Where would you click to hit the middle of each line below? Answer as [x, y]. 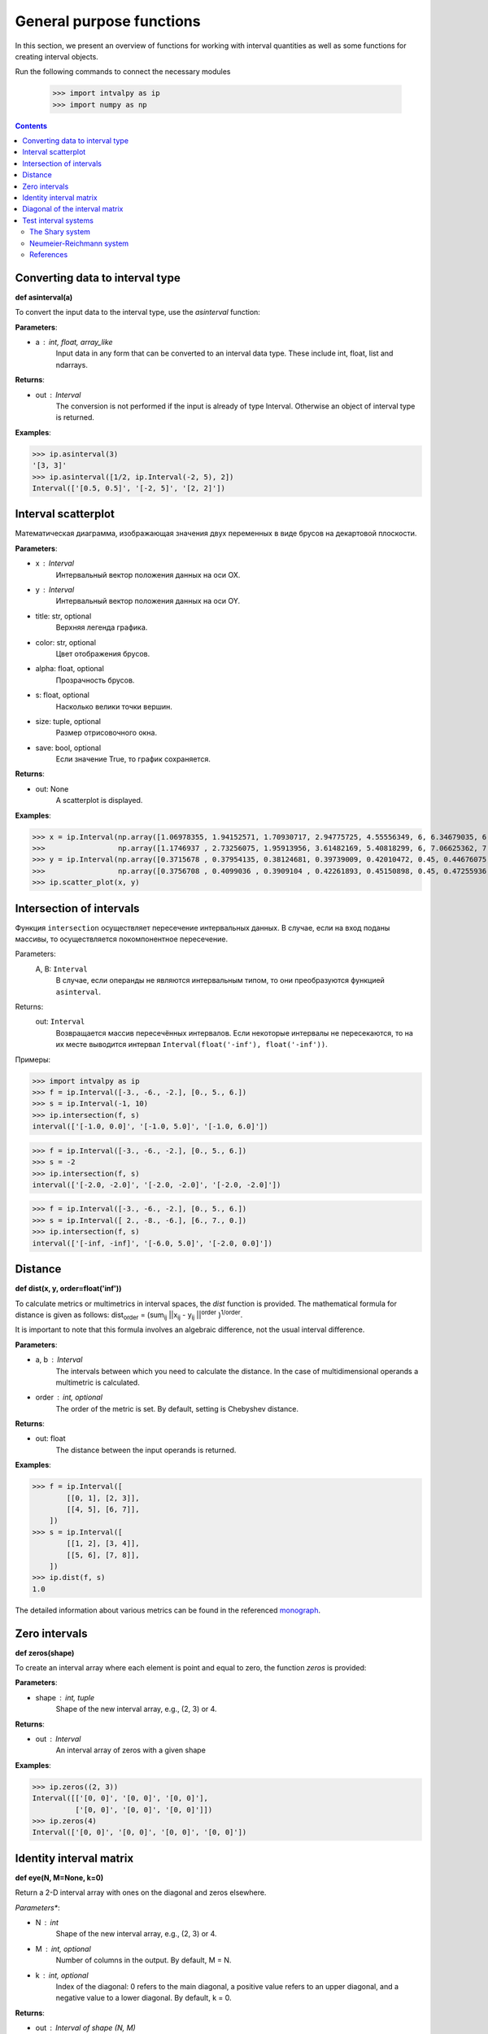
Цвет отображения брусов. [103, 653]
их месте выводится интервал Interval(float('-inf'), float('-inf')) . [192, 1045]
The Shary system [60, 232]
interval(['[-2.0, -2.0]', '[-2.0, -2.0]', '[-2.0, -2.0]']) [157, 1185]
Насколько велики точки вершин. [114, 706]
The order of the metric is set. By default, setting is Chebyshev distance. [177, 1408]
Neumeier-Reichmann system [79, 243]
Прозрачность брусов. [95, 680]
